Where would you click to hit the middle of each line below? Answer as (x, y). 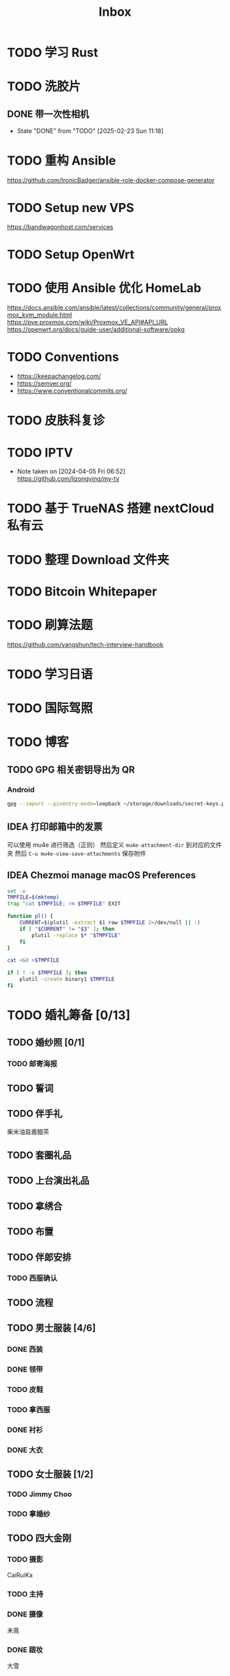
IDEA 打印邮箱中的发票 (55, 827)
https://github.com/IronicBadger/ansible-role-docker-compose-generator (111, 180)
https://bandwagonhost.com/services (60, 227)
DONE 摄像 (25, 1614)
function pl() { (30, 917)
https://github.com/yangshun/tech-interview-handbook (85, 644)
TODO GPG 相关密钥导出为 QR (71, 769)
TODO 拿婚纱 (29, 1514)
